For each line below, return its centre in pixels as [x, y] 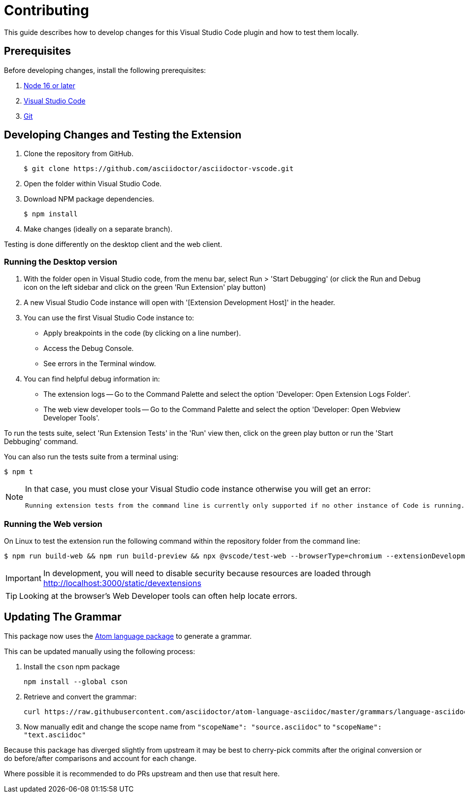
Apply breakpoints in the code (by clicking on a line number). [142, 333]
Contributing [47, 10]
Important [23, 578]
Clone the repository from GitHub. [79, 154]
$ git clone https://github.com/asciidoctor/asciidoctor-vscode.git [159, 169]
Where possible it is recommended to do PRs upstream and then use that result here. [142, 773]
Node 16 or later [50, 85]
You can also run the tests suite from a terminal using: [91, 457]
